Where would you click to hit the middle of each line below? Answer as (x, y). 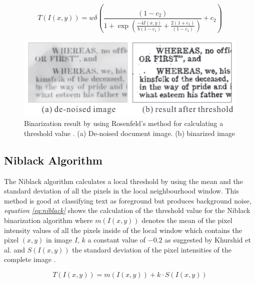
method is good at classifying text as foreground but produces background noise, (128, 200)
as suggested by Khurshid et (208, 240)
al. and (15, 249)
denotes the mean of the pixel (187, 220)
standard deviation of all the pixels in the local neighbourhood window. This (121, 191)
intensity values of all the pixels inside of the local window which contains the (123, 230)
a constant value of (117, 240)
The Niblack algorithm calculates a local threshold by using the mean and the (123, 181)
